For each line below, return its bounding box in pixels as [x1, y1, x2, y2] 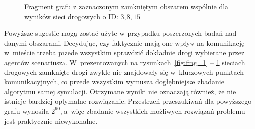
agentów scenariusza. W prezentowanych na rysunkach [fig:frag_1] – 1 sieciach [4, 57, 245, 67]
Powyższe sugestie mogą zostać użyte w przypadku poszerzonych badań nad [4, 28, 237, 38]
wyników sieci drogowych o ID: [24, 11, 118, 21]
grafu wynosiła [4, 105, 49, 116]
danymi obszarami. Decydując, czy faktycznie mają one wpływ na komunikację [4, 37, 245, 48]
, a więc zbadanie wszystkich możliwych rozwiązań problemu [60, 105, 245, 116]
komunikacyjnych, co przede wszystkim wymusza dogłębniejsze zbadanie [4, 76, 224, 87]
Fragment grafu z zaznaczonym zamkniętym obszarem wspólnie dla [24, 1, 229, 11]
